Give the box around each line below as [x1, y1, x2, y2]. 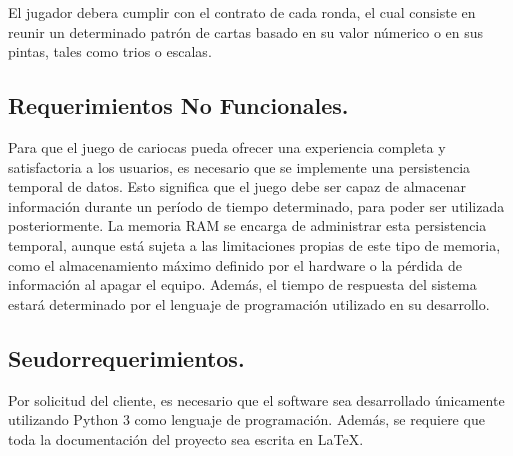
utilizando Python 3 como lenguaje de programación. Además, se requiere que [8, 409, 485, 430]
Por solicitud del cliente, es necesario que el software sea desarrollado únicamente [8, 389, 505, 410]
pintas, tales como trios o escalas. [8, 41, 212, 62]
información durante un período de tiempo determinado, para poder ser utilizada [8, 195, 505, 216]
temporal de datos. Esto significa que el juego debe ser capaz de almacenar [8, 176, 466, 197]
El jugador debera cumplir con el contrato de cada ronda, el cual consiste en [8, 2, 476, 22]
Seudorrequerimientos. [8, 342, 245, 373]
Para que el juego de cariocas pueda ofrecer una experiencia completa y [8, 136, 446, 157]
